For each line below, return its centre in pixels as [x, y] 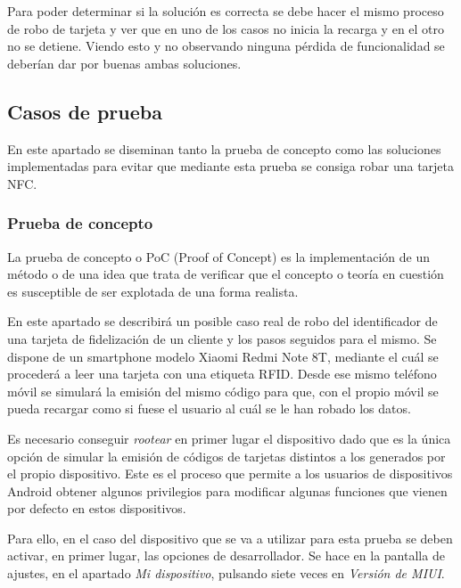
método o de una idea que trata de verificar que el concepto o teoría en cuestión [226, 274]
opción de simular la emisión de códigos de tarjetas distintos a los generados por [226, 456]
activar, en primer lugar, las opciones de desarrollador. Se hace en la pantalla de [226, 555]
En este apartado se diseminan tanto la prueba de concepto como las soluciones [224, 148]
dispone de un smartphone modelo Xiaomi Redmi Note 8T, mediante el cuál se [223, 356]
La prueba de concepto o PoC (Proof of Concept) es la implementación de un [218, 256]
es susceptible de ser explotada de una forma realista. [153, 291]
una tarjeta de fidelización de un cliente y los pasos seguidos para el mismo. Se [222, 338]
